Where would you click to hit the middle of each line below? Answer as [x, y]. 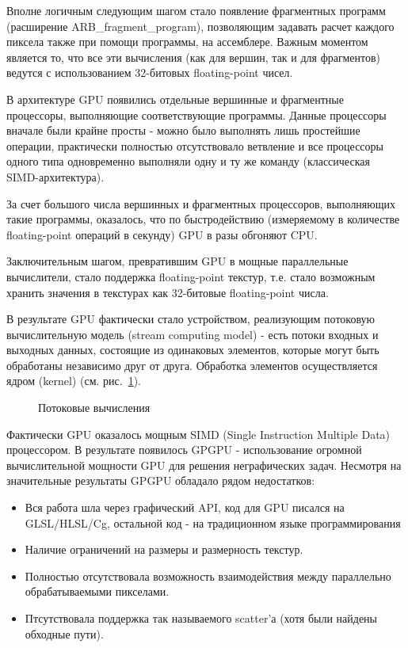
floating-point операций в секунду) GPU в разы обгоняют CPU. [162, 234]
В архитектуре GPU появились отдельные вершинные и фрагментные [175, 99]
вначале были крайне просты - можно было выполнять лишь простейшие [183, 130]
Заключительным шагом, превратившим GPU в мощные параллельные [177, 261]
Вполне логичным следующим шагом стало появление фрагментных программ [196, 10]
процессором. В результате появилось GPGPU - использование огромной [184, 450]
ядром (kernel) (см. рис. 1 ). [74, 381]
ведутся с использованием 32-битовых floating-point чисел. [150, 72]
